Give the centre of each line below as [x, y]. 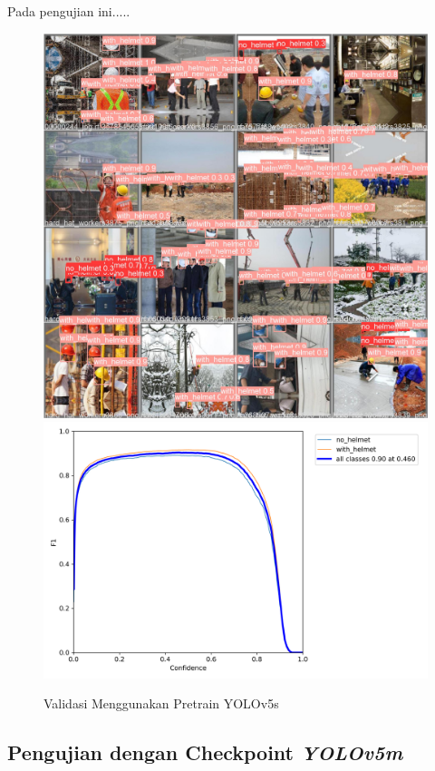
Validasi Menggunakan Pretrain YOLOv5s [161, 703]
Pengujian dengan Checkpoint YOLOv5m [205, 752]
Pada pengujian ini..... [69, 11]
